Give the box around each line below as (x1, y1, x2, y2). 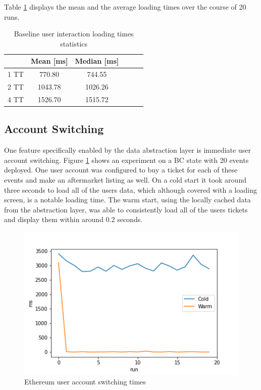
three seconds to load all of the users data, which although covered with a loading (4, 184, 257, 195)
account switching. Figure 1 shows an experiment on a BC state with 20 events (4, 154, 249, 165)
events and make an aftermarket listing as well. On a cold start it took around (4, 174, 246, 185)
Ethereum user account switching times (24, 376, 146, 387)
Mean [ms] (30, 56, 68, 66)
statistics (60, 38, 88, 49)
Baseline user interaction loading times (14, 28, 134, 39)
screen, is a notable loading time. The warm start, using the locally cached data (4, 194, 251, 205)
